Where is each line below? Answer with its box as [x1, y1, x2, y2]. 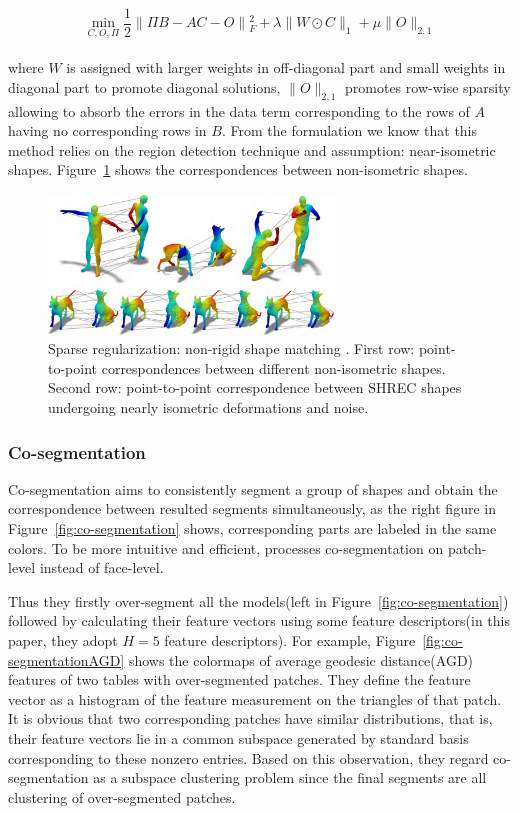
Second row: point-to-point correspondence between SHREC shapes [48, 377, 462, 398]
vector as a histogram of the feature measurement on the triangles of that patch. [8, 688, 502, 709]
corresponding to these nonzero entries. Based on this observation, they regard [8, 747, 489, 768]
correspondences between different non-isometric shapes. [101, 357, 446, 378]
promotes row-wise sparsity [345, 76, 511, 97]
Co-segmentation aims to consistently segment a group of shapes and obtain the [8, 478, 498, 499]
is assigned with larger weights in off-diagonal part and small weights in [66, 57, 506, 78]
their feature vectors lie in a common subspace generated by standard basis [8, 727, 469, 748]
